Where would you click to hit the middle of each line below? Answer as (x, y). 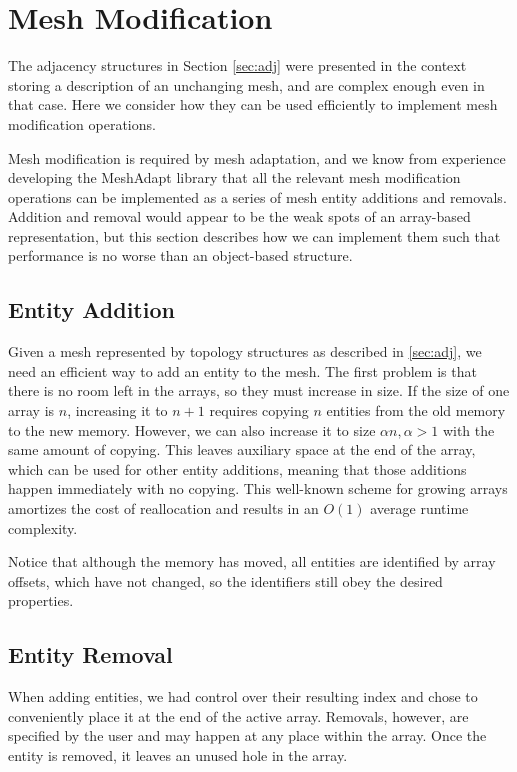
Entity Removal (90, 654)
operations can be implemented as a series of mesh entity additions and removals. (257, 196)
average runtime (419, 508)
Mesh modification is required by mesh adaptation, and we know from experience (257, 157)
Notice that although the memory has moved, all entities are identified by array (252, 561)
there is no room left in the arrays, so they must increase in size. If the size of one (259, 390)
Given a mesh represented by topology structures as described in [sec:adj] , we (245, 351)
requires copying (259, 410)
